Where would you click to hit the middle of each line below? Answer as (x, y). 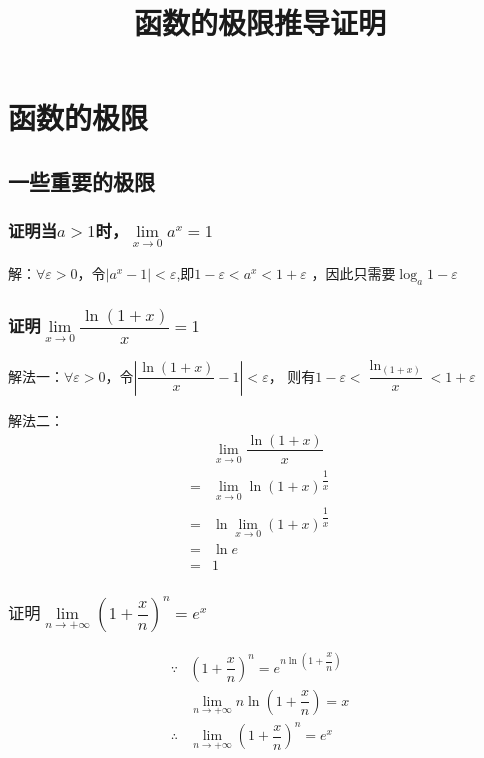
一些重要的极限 (81, 180)
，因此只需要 (353, 273)
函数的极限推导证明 (259, 22)
